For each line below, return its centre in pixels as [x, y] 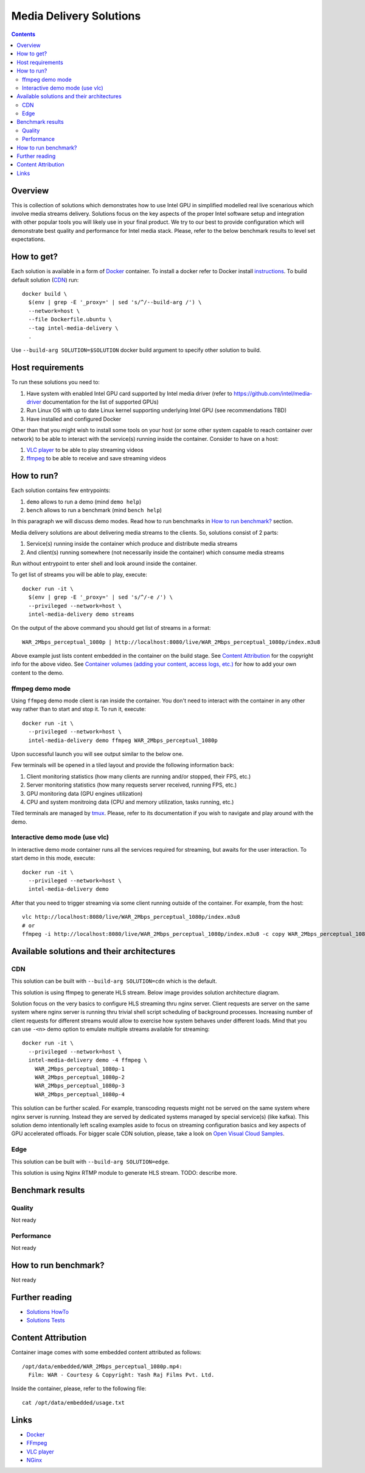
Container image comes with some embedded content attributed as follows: [106, 1352]
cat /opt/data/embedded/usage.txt [73, 1403]
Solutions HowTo [48, 1312]
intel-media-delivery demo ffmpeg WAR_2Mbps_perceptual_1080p [123, 740]
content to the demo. [37, 672]
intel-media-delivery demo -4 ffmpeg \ [88, 1060]
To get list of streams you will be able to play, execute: [79, 575]
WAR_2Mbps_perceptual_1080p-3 [79, 1086]
